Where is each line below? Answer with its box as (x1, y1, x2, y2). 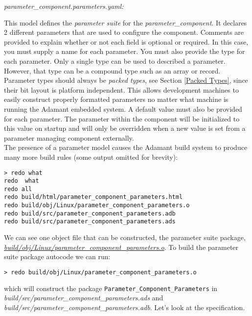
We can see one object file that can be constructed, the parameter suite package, (4, 232, 246, 243)
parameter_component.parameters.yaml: (4, 1, 124, 11)
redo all (4, 185, 32, 193)
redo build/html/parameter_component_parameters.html (4, 194, 183, 201)
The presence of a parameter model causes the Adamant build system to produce (4, 142, 248, 152)
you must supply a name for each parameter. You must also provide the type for (4, 46, 245, 56)
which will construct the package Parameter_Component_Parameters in (4, 283, 218, 293)
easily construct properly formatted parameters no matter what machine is (4, 94, 229, 104)
